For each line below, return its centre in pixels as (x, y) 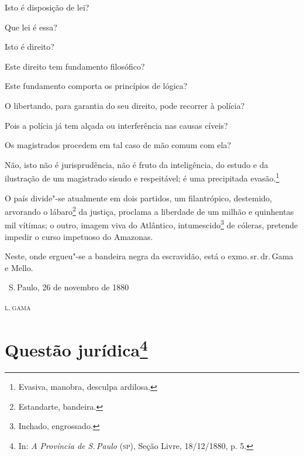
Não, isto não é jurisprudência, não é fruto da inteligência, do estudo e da (137, 164)
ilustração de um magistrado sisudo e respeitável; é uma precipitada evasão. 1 (142, 177)
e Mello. (19, 267)
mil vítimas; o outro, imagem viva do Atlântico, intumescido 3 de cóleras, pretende (151, 224)
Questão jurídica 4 (76, 348)
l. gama (18, 307)
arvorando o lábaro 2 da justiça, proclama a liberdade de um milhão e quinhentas (149, 210)
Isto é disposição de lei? (47, 7)
